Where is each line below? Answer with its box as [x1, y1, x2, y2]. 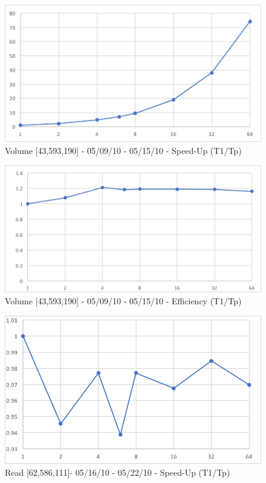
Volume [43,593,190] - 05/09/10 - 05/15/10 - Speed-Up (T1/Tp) [5, 144, 242, 156]
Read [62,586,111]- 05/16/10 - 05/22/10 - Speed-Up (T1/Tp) [5, 465, 230, 478]
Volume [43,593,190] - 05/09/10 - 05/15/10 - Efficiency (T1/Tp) [5, 294, 242, 307]
